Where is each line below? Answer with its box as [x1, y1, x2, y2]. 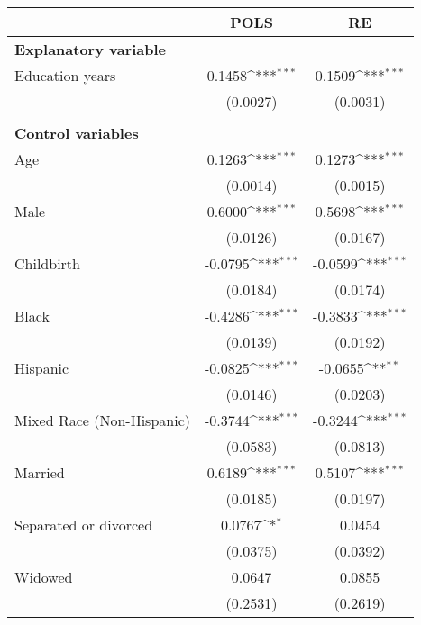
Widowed [14, 566, 73, 587]
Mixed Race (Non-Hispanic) [14, 410, 190, 430]
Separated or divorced [14, 514, 153, 535]
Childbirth [14, 253, 80, 274]
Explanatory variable [14, 39, 167, 59]
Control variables [14, 122, 139, 143]
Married [14, 462, 65, 483]
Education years [14, 65, 116, 86]
